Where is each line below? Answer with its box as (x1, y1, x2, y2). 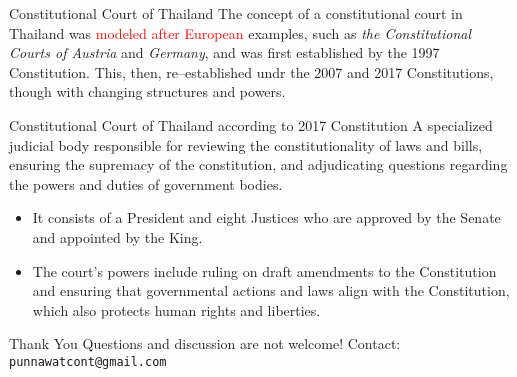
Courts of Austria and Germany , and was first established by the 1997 (9, 42, 440, 63)
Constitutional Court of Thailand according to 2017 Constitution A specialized (9, 114, 493, 135)
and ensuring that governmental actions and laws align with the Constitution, (32, 280, 510, 301)
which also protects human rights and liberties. (32, 299, 321, 320)
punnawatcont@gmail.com (9, 354, 167, 369)
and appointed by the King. (32, 226, 203, 247)
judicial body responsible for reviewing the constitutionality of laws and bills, (9, 134, 483, 155)
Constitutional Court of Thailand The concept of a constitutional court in (9, 3, 463, 23)
